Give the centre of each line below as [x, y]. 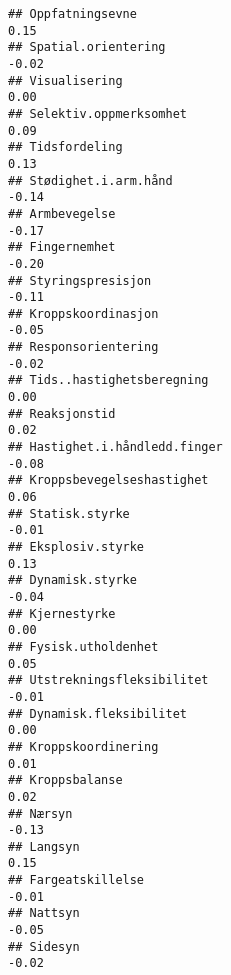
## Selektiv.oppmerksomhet [97, 113]
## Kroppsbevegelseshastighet [108, 480]
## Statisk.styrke [69, 513]
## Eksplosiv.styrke [76, 547]
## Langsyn [44, 846]
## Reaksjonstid [62, 413]
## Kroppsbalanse [65, 780]
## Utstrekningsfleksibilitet [108, 680]
